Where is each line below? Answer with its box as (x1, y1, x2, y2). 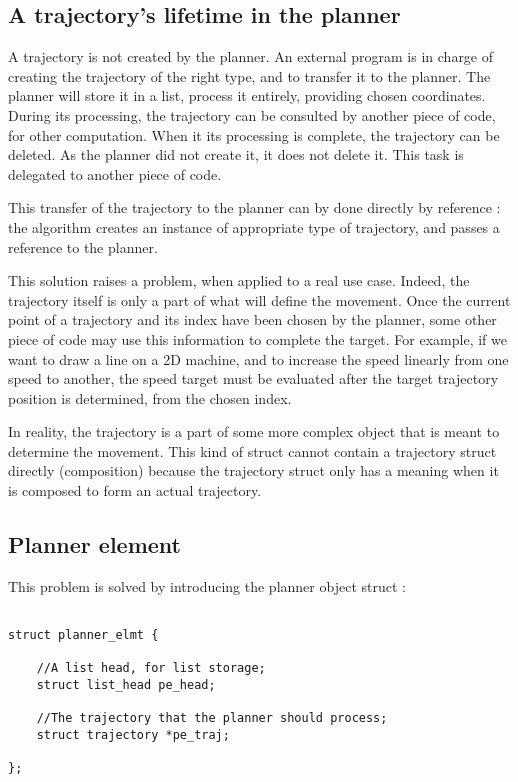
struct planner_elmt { (8, 628, 159, 643)
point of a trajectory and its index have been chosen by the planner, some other (8, 309, 497, 330)
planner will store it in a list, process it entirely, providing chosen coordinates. (8, 85, 486, 106)
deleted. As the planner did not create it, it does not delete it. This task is (8, 144, 464, 165)
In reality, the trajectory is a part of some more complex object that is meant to (8, 421, 500, 442)
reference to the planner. (8, 236, 158, 257)
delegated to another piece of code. (8, 163, 222, 184)
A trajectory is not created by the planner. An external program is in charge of (8, 46, 494, 67)
